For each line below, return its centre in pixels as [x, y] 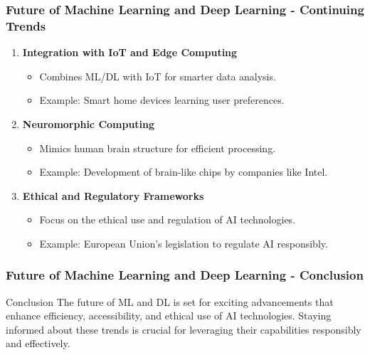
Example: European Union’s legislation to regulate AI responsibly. [184, 243]
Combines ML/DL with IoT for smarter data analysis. [158, 76]
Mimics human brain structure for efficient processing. [158, 148]
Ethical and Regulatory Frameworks [113, 195]
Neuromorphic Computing [89, 123]
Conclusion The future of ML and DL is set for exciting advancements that [170, 301]
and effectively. [38, 343]
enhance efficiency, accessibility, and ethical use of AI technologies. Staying [169, 316]
